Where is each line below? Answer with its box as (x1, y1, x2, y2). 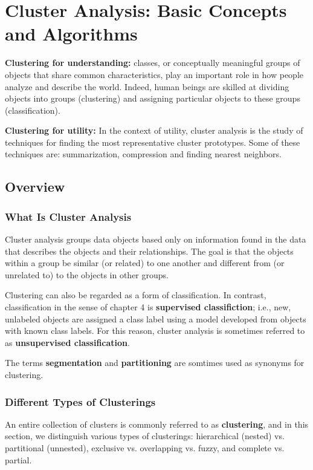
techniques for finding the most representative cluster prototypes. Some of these (5, 135, 300, 148)
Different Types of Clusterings (5, 394, 156, 409)
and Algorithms (5, 21, 138, 46)
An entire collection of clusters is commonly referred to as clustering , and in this (5, 417, 309, 430)
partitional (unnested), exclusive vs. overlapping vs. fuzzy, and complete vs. (5, 442, 285, 454)
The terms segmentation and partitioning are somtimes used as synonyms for (5, 356, 305, 369)
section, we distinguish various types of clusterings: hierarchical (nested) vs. (5, 429, 285, 442)
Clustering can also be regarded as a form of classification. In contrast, (5, 289, 266, 301)
